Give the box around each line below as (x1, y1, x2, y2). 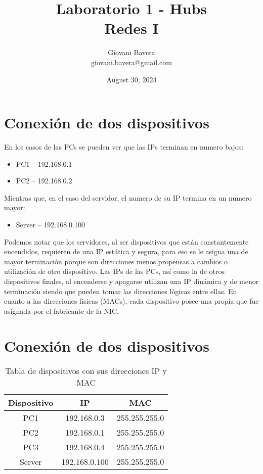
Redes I (104, 18, 159, 38)
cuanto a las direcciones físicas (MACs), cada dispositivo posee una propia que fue (4, 296, 259, 306)
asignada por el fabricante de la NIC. (4, 305, 119, 316)
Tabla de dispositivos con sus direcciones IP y (5, 365, 167, 377)
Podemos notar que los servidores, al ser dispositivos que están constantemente (4, 236, 249, 247)
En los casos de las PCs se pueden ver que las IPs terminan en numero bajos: (4, 141, 244, 152)
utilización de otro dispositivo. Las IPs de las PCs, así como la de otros (4, 266, 225, 276)
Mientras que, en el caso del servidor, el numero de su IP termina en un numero (4, 192, 252, 203)
